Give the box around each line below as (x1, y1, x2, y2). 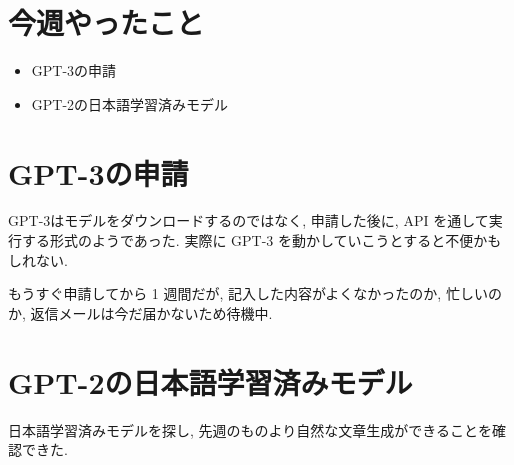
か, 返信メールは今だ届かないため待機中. (8, 302, 273, 323)
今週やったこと (8, 2, 205, 43)
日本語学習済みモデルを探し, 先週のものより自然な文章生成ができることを (8, 419, 492, 440)
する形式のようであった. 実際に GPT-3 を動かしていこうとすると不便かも (21, 230, 502, 251)
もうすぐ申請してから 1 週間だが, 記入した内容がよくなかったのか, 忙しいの (8, 283, 502, 304)
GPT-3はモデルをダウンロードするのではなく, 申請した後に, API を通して (8, 210, 489, 231)
